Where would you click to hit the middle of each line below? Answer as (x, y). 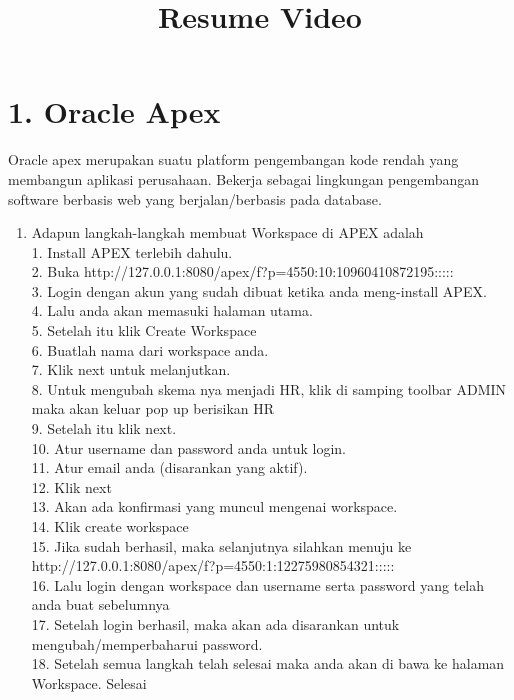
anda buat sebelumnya (100, 604)
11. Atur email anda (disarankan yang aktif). (169, 467)
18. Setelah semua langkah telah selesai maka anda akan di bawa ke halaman (268, 663)
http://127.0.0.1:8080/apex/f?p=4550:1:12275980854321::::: (213, 565)
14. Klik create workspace (110, 526)
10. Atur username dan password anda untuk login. (189, 447)
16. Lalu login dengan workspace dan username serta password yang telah (258, 584)
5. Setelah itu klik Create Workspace (144, 330)
